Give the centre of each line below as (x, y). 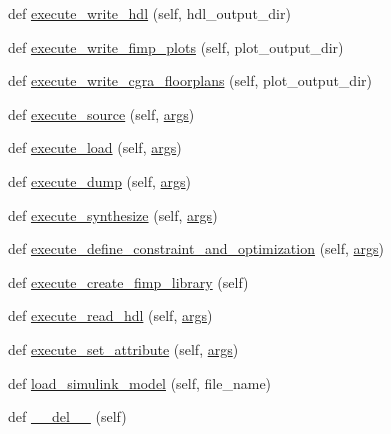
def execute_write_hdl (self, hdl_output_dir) (149, 13)
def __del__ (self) (67, 416)
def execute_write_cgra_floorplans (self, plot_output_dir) (190, 80)
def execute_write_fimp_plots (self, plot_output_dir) (176, 46)
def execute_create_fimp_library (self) (128, 281)
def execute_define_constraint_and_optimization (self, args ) (196, 248)
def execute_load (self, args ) (95, 147)
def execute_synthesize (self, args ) (113, 214)
